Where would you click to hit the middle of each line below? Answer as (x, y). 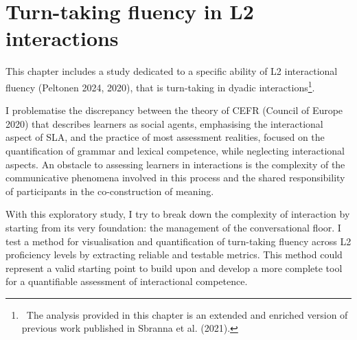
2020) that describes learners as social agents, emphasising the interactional (164, 123)
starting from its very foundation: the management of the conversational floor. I (173, 227)
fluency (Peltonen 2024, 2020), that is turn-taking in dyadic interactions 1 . (160, 86)
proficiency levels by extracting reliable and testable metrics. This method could (174, 254)
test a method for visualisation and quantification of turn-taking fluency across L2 (178, 241)
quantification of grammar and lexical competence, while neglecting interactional (175, 150)
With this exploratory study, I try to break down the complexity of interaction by (178, 214)
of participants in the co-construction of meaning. (110, 191)
